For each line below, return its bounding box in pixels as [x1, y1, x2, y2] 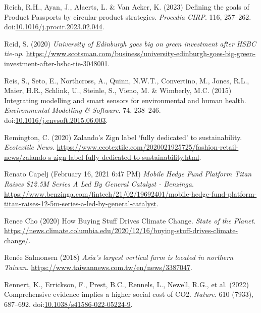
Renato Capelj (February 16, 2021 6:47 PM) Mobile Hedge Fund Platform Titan [4, 168, 252, 179]
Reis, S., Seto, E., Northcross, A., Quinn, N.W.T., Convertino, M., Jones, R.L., [4, 75, 249, 85]
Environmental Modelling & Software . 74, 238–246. [4, 105, 161, 115]
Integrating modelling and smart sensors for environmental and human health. [4, 95, 246, 105]
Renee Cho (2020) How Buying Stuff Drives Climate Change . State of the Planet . [4, 215, 256, 226]
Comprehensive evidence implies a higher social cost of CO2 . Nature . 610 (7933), [4, 289, 253, 299]
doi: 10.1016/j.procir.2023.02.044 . [4, 21, 105, 32]
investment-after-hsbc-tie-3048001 [4, 58, 108, 68]
